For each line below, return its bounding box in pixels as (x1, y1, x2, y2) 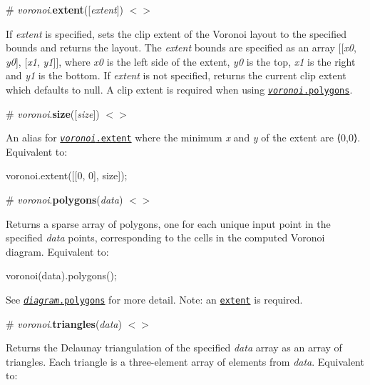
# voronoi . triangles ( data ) (6, 316, 122, 331)
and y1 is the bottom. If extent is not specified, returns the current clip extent (6, 68, 346, 83)
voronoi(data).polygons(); (6, 268, 117, 283)
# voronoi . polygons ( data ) (6, 192, 123, 207)
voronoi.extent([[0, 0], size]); (6, 168, 128, 183)
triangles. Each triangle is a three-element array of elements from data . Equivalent (6, 354, 364, 369)
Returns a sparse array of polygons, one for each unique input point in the (6, 216, 331, 231)
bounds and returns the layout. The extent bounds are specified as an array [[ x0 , (6, 40, 356, 55)
